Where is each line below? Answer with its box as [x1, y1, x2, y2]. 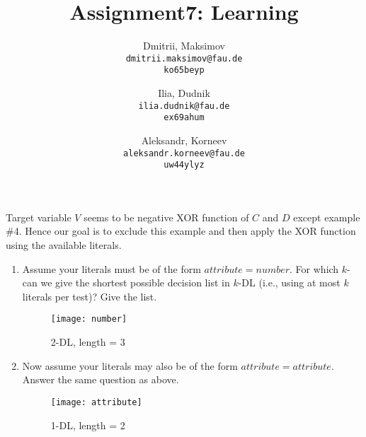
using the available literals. [6, 238, 122, 252]
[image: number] [50, 314, 127, 325]
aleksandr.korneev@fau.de [123, 148, 245, 158]
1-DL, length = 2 [50, 417, 125, 432]
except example [293, 209, 360, 224]
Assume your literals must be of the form [22, 261, 201, 276]
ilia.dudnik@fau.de [138, 100, 230, 111]
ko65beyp [164, 65, 205, 76]
